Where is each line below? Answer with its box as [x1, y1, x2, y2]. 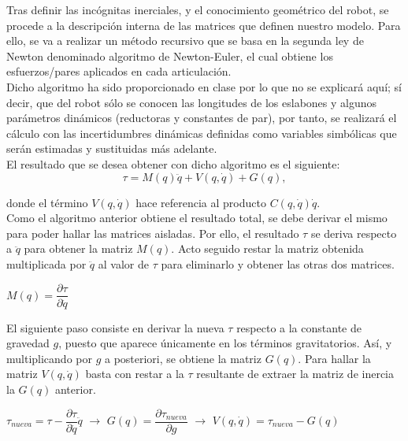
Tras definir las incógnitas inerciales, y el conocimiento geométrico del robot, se [6, 2, 389, 17]
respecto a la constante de [236, 319, 362, 335]
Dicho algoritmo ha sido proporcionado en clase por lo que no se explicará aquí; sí [6, 78, 402, 94]
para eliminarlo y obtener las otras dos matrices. [161, 255, 395, 272]
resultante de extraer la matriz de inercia [196, 365, 394, 382]
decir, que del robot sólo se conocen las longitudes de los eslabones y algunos [6, 94, 377, 110]
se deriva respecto [310, 224, 397, 241]
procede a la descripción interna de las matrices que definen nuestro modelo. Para [6, 17, 401, 33]
